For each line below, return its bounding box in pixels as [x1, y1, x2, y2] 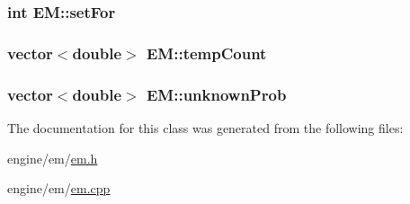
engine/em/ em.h [7, 148, 98, 167]
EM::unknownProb [146, 83, 287, 105]
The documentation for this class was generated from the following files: [7, 118, 404, 137]
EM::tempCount [146, 41, 267, 64]
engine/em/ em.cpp [7, 179, 111, 198]
